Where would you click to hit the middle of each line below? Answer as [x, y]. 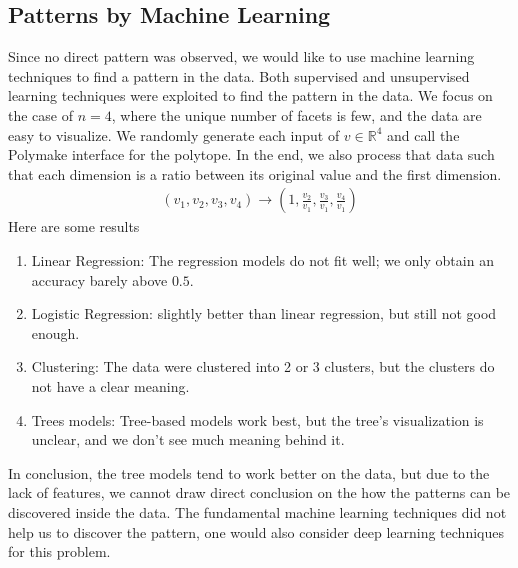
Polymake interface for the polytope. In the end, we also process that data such [251, 154]
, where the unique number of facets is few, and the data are [296, 114]
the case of [41, 114]
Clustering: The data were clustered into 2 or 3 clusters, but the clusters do [263, 366]
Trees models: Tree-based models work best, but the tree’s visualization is [257, 419]
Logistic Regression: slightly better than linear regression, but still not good [264, 313]
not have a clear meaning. [110, 385]
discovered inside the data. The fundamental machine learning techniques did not [257, 511]
